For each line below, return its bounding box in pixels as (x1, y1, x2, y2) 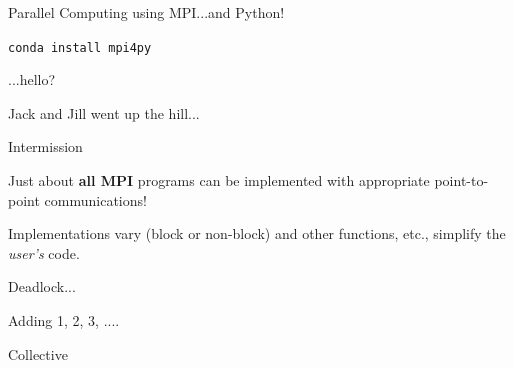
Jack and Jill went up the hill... (8, 102, 200, 123)
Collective (8, 343, 68, 364)
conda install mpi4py (8, 40, 152, 55)
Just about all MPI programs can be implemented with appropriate (8, 170, 430, 191)
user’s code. (8, 242, 80, 263)
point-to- (434, 170, 489, 191)
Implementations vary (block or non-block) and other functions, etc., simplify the (8, 223, 506, 244)
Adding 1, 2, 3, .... (8, 310, 120, 330)
